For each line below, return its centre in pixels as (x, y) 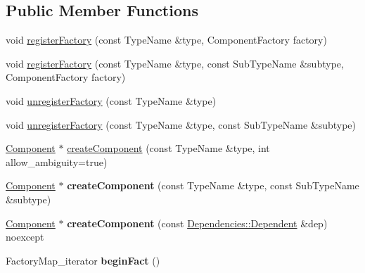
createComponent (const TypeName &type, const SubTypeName (213, 185)
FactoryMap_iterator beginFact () (83, 260)
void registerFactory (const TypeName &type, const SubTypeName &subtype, (175, 63)
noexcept (25, 237)
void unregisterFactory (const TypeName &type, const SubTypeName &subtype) (181, 124)
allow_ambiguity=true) (57, 161)
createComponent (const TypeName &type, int (168, 148)
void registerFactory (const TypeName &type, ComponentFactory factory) (166, 40)
